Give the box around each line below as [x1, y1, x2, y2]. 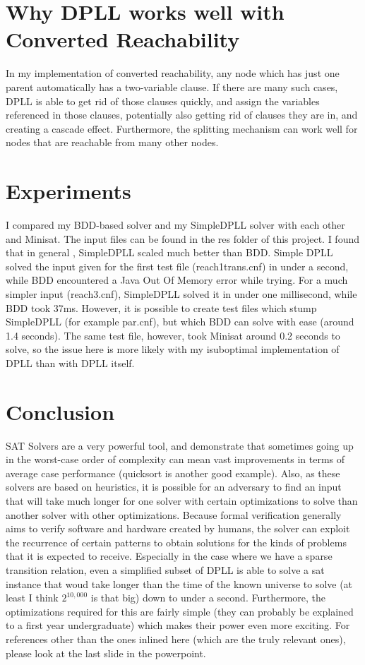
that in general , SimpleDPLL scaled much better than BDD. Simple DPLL [6, 245, 333, 260]
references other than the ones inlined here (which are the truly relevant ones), [6, 631, 346, 646]
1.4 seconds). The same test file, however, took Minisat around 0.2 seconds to [6, 328, 340, 342]
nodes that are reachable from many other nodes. [6, 135, 219, 150]
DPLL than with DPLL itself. [6, 355, 135, 370]
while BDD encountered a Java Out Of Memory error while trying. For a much [6, 272, 348, 287]
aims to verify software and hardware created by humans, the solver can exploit [6, 521, 350, 536]
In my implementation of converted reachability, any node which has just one [6, 66, 340, 80]
